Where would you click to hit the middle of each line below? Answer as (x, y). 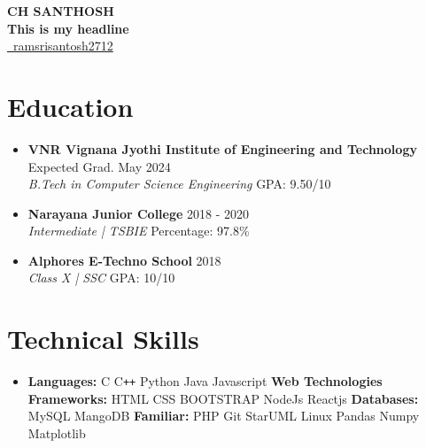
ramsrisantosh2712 (63, 46)
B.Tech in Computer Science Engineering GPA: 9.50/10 (179, 184)
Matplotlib (57, 433)
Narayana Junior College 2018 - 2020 (139, 213)
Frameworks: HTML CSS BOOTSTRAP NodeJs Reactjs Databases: (223, 398)
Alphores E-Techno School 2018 (124, 260)
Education (70, 106)
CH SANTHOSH (61, 11)
